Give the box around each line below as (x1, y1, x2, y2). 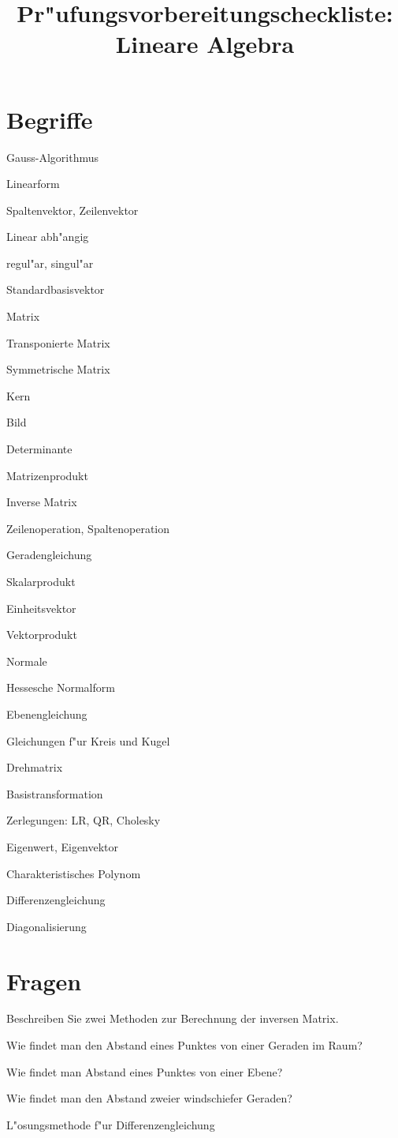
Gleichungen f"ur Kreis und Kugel (6, 732, 170, 749)
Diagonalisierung (6, 918, 87, 934)
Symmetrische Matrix (6, 361, 110, 377)
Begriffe (6, 103, 93, 135)
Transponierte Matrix (6, 334, 110, 351)
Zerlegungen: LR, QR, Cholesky (6, 812, 161, 828)
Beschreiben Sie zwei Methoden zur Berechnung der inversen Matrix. (6, 1010, 339, 1027)
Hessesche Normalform (6, 679, 115, 696)
